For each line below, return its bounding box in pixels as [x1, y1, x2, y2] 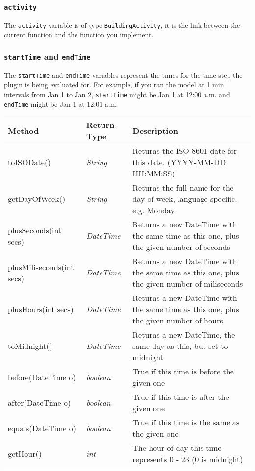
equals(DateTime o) [8, 422, 76, 434]
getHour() [8, 447, 42, 459]
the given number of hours [132, 315, 223, 326]
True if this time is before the [132, 366, 234, 377]
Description [132, 124, 178, 136]
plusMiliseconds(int [8, 261, 74, 273]
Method [8, 124, 39, 136]
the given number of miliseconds [132, 278, 243, 290]
